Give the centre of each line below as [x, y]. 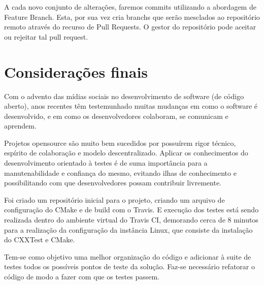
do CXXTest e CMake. [40, 240]
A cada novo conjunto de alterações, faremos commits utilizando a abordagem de [130, 7]
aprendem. [20, 126]
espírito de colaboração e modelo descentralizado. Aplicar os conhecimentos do [126, 153]
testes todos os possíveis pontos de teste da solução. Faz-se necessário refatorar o [129, 266]
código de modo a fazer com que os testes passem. [82, 276]
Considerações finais [76, 71]
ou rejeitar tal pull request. [46, 36]
